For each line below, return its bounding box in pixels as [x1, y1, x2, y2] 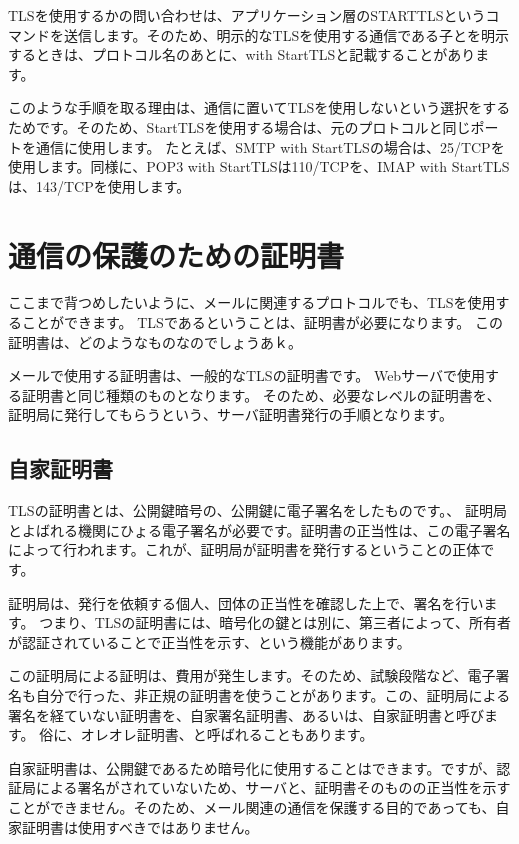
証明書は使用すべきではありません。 [21, 816, 259, 837]
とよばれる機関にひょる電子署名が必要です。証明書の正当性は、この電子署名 [8, 519, 511, 540]
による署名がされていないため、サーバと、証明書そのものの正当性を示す [35, 777, 511, 798]
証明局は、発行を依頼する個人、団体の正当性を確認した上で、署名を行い [8, 592, 484, 613]
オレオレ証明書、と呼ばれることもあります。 [80, 724, 374, 745]
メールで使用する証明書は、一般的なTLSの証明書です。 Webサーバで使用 [8, 365, 485, 386]
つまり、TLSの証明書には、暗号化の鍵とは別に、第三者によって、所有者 [39, 612, 512, 633]
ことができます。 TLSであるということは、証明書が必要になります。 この [21, 312, 504, 333]
